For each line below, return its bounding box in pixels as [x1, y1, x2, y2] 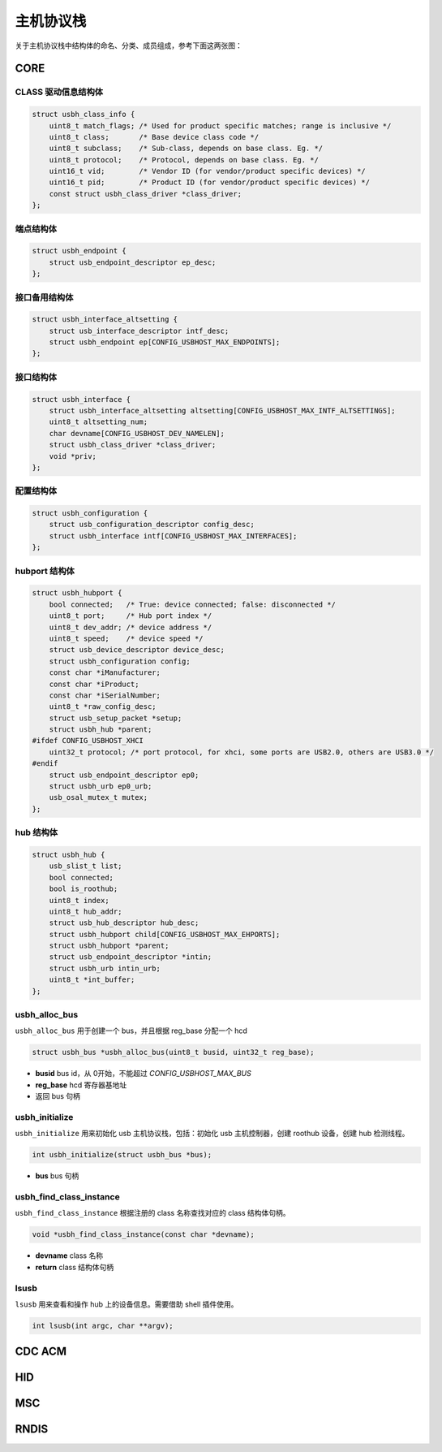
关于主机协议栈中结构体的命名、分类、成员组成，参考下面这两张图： [15, 41, 242, 50]
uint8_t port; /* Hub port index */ [49, 611, 212, 620]
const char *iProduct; [49, 679, 139, 689]
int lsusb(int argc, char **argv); [32, 1320, 174, 1330]
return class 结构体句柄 [35, 1262, 114, 1272]
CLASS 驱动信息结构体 [15, 86, 104, 97]
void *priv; [49, 452, 97, 460]
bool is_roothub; [49, 884, 118, 893]
